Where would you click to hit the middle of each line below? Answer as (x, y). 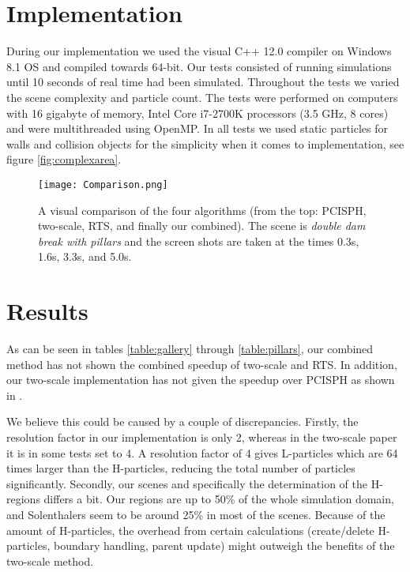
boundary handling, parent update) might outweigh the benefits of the (224, 546)
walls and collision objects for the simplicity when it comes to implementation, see (205, 143)
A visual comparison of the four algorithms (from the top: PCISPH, (202, 210)
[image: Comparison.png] (103, 184)
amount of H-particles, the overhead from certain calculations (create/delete (190, 530)
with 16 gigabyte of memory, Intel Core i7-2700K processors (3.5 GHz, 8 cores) (197, 113)
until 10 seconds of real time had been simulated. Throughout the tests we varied (203, 82)
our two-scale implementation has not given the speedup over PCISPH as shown (201, 380)
